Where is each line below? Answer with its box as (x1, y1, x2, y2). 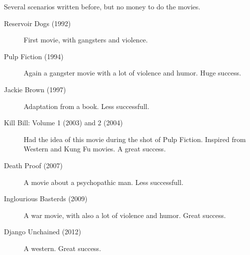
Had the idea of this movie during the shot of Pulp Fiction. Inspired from (24, 134, 246, 144)
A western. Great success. (24, 243, 101, 253)
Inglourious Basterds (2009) (4, 193, 88, 204)
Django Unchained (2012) (4, 226, 81, 237)
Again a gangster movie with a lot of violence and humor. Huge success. (24, 68, 241, 78)
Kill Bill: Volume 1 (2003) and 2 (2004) (4, 117, 123, 128)
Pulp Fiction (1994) (4, 51, 64, 61)
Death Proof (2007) (4, 160, 63, 170)
